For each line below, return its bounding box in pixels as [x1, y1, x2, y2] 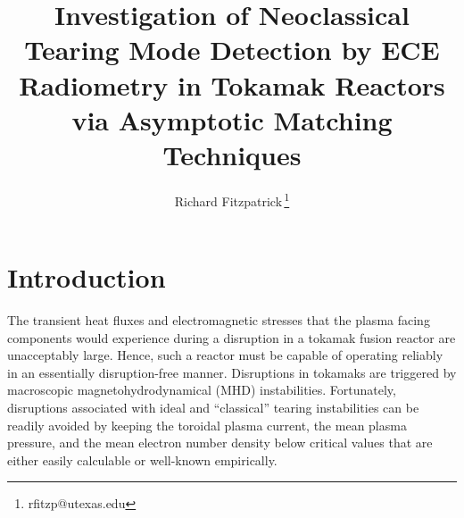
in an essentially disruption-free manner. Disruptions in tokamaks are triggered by [7, 363, 457, 381]
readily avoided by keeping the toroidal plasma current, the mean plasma [7, 415, 407, 434]
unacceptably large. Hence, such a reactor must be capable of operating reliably [7, 346, 443, 364]
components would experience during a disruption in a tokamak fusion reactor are [7, 328, 456, 347]
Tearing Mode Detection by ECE [24, 31, 440, 68]
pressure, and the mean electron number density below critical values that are [7, 433, 433, 452]
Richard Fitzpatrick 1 [174, 188, 290, 210]
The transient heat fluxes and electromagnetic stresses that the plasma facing [7, 311, 430, 330]
